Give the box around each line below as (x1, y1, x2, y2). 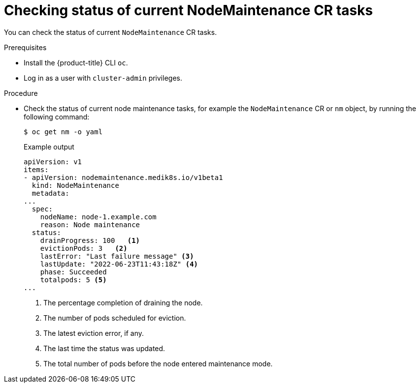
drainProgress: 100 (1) (40, 236, 140, 244)
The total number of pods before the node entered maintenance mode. (43, 359, 273, 368)
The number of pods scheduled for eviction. (43, 313, 186, 322)
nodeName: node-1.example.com (40, 212, 157, 221)
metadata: (32, 189, 69, 197)
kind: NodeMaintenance (32, 181, 119, 189)
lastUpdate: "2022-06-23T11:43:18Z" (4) (40, 260, 198, 268)
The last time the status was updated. (43, 344, 165, 353)
